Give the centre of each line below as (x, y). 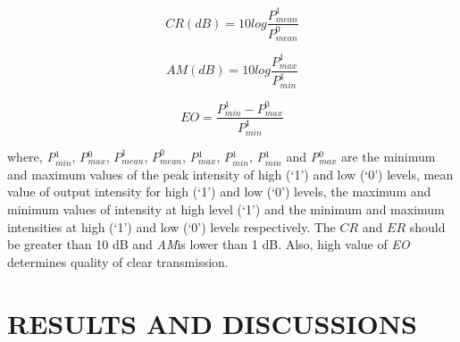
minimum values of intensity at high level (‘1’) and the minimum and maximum (226, 209)
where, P (31, 156)
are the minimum (388, 156)
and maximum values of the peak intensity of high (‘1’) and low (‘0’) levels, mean (230, 174)
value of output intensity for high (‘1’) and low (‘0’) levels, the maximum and (219, 192)
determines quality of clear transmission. (118, 261)
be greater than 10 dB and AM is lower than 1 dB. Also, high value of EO (209, 244)
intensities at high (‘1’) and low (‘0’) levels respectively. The (171, 226)
